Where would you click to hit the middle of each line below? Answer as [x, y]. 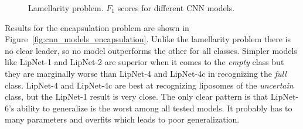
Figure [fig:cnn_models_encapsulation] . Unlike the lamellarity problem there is [148, 39]
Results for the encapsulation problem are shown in [97, 27]
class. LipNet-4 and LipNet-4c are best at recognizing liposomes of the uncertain [149, 85]
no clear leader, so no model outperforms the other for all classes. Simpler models [151, 50]
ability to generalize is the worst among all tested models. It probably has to [155, 108]
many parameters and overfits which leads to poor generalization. [122, 119]
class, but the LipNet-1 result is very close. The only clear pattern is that [137, 96]
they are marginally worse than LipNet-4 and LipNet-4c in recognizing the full [146, 73]
